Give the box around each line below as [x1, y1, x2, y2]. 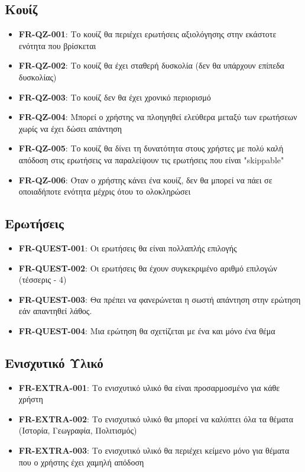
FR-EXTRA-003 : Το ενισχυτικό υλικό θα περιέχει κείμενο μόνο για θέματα [18, 444, 290, 457]
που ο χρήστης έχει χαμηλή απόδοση [18, 455, 144, 468]
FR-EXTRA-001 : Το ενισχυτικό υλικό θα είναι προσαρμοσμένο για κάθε [18, 381, 280, 393]
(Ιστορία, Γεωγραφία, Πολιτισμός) [18, 424, 137, 437]
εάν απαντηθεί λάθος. [18, 305, 92, 317]
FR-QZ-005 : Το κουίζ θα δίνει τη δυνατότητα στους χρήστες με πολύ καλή [18, 142, 284, 154]
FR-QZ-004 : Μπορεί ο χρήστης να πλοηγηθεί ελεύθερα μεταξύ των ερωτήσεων [18, 111, 297, 123]
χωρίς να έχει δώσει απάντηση [18, 122, 122, 134]
